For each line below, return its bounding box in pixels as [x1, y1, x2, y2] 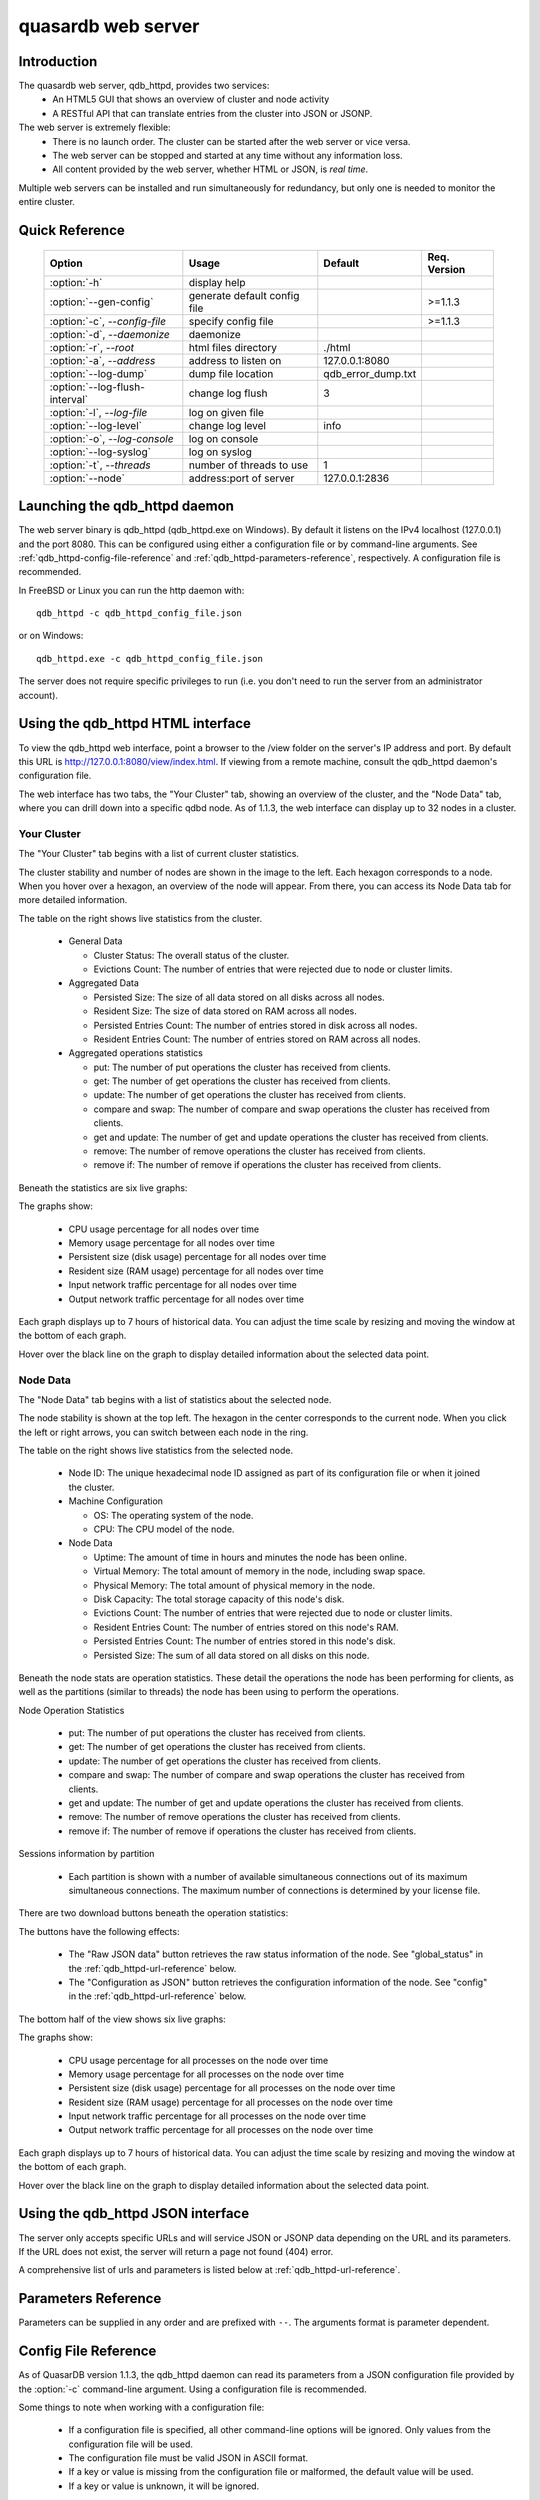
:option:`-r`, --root [49, 340, 135, 354]
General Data [68, 935, 123, 947]
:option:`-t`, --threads [49, 458, 152, 472]
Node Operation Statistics [18, 1704, 125, 1716]
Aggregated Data [68, 977, 140, 989]
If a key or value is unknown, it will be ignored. [68, 2480, 260, 2492]
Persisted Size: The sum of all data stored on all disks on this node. [93, 1649, 370, 1661]
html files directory [188, 340, 278, 354]
